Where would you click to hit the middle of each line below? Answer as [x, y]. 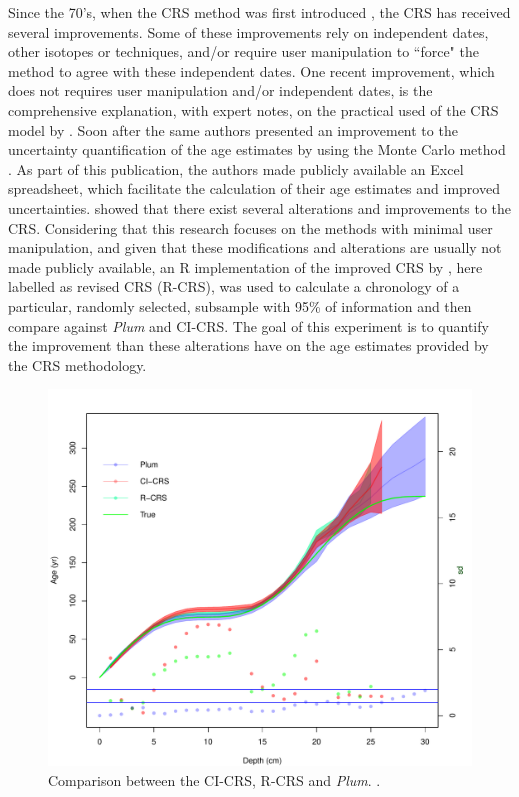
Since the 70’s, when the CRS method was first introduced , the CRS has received [259, 12]
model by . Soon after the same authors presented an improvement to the [233, 129]
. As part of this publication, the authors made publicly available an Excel [236, 168]
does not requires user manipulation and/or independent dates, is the [220, 90]
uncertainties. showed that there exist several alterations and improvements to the [260, 207]
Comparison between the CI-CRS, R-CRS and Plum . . [214, 779]
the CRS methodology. [77, 364]
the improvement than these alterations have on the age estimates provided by [248, 345]
